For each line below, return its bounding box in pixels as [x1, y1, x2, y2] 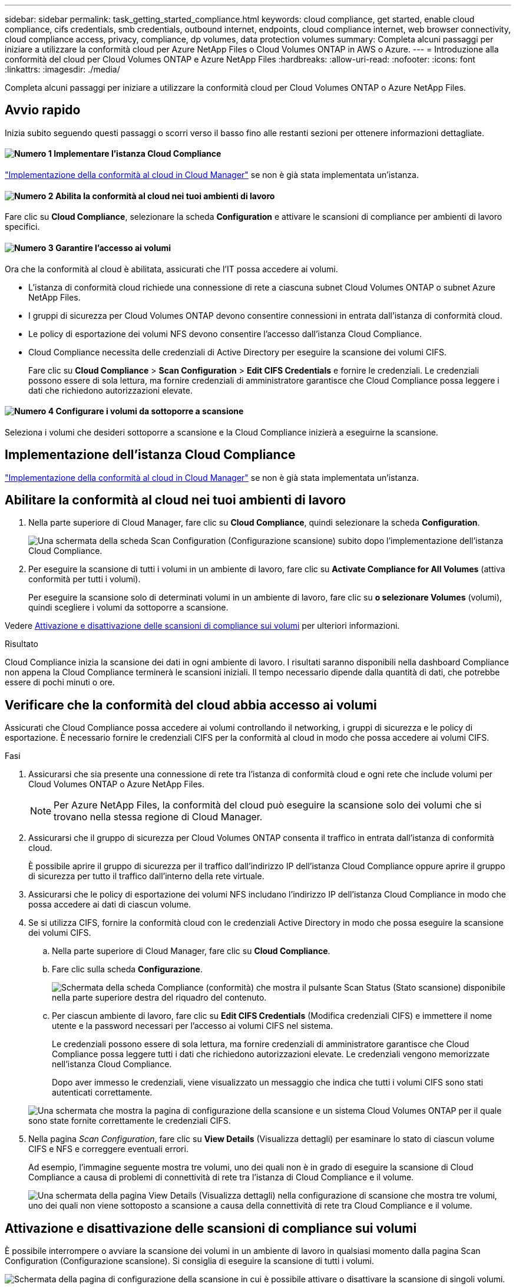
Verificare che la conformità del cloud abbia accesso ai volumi [5, 697, 377, 712]
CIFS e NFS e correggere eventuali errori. [28, 1144, 188, 1154]
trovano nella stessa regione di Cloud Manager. [54, 811, 263, 823]
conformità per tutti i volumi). [28, 574, 141, 585]
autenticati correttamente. [52, 1087, 153, 1098]
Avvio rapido [5, 103, 81, 118]
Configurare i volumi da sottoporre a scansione [55, 406, 244, 417]
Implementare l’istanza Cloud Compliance [54, 148, 221, 159]
